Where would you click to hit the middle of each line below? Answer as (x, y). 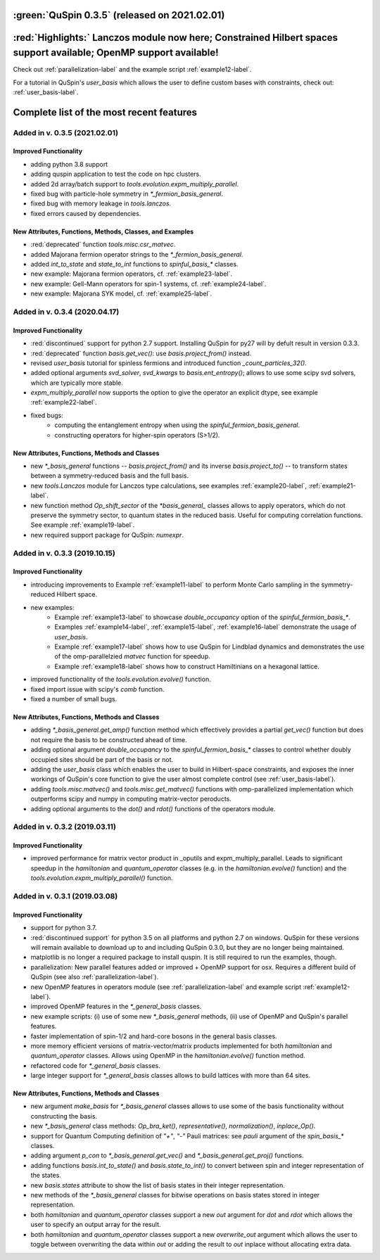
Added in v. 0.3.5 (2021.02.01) (66, 132)
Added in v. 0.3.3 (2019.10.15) (64, 553)
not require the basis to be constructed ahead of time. (109, 739)
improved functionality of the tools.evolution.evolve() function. (121, 680)
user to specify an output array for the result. (96, 1225)
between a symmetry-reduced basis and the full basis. (110, 476)
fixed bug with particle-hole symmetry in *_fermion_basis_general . (127, 194)
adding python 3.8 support (69, 164)
